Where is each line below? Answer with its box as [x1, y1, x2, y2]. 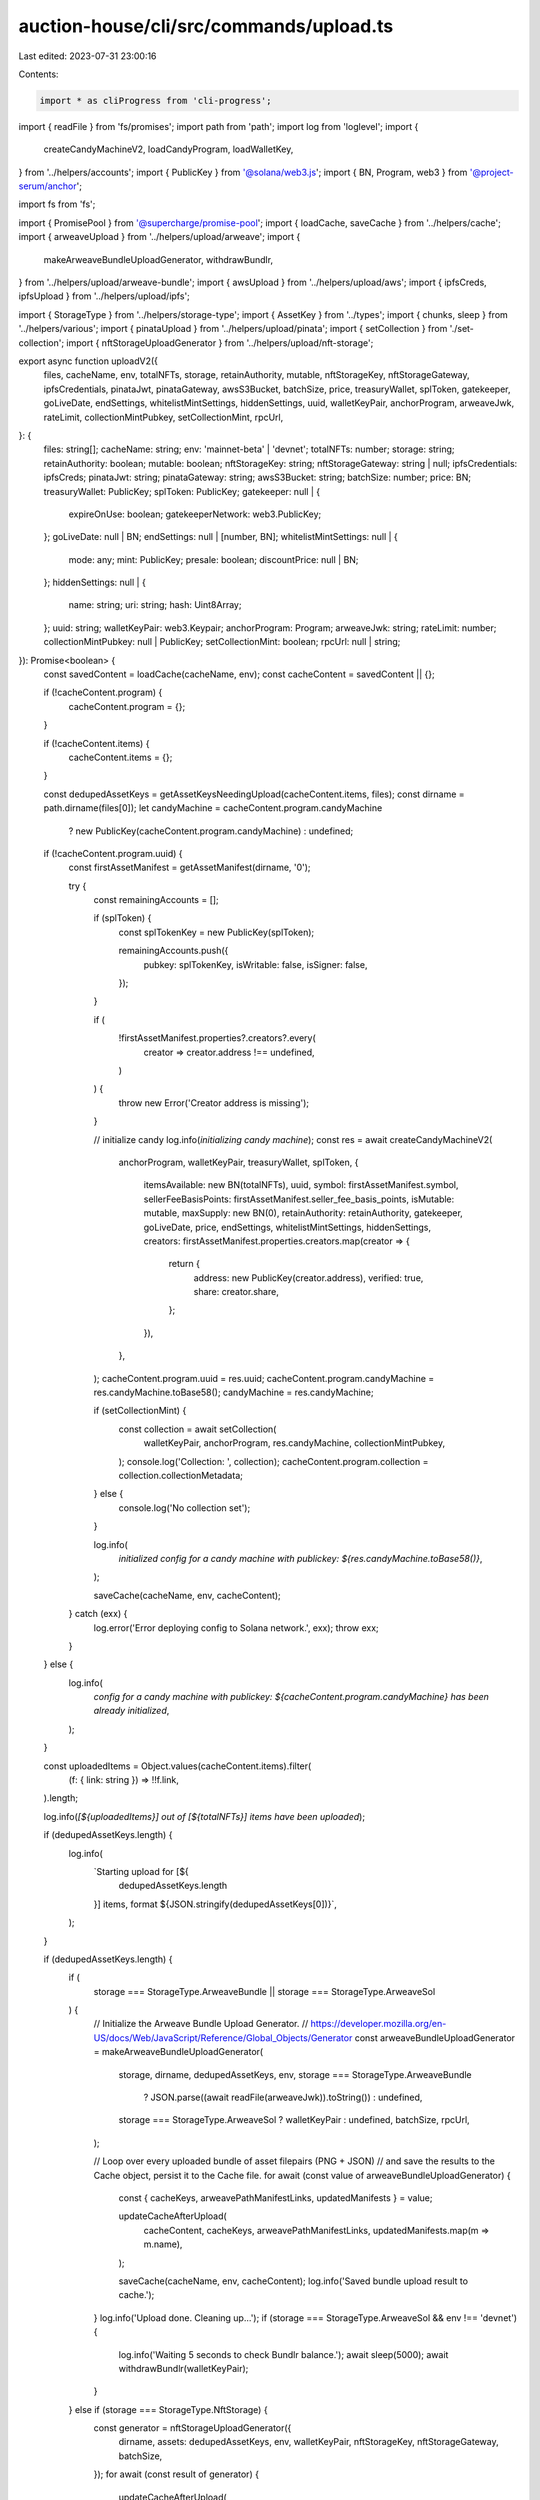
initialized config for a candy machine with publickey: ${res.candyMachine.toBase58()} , [118, 1552, 483, 1564]
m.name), [143, 2238, 183, 2250]
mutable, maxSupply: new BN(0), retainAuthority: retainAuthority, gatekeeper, [143, 1207, 464, 1219]
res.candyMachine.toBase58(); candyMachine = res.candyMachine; [93, 1386, 374, 1399]
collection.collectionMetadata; [118, 1469, 244, 1481]
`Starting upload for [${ [93, 1865, 189, 1877]
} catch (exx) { [68, 1608, 128, 1620]
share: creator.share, [193, 1286, 279, 1298]
